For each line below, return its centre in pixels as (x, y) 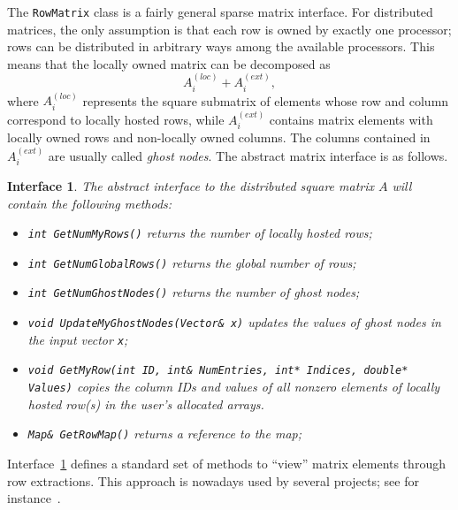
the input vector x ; (78, 339)
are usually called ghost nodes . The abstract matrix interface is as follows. (248, 155)
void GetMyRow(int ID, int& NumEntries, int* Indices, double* (218, 371)
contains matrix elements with (351, 119)
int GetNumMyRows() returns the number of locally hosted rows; (200, 233)
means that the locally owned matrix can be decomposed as (169, 63)
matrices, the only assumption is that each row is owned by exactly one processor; (229, 29)
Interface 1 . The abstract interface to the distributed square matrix (191, 185)
